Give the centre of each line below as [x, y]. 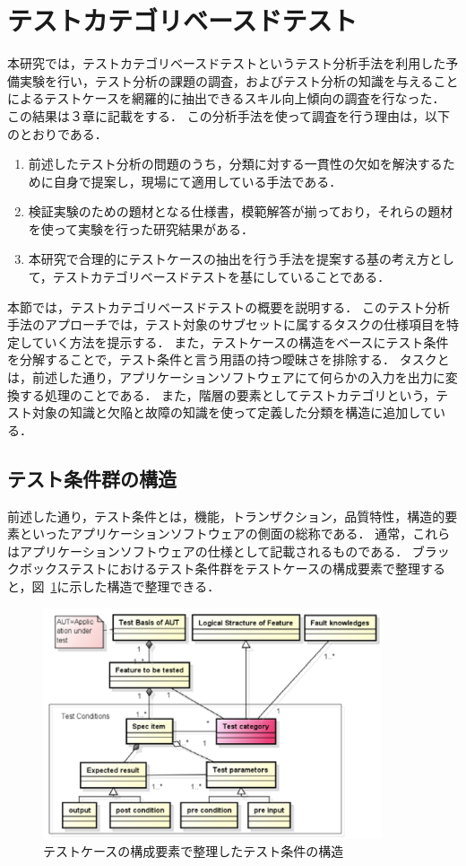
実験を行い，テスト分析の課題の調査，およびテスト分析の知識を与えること [239, 80]
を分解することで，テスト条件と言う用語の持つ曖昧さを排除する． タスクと [229, 359]
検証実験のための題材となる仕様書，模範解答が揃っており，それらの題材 [241, 211]
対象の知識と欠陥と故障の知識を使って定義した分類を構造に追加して [232, 412]
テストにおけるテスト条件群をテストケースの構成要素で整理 [245, 569]
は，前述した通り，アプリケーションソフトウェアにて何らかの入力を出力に [226, 377]
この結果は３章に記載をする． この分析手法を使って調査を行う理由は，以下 [229, 115]
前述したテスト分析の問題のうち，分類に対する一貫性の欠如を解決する [235, 164]
